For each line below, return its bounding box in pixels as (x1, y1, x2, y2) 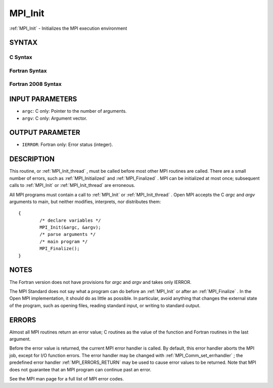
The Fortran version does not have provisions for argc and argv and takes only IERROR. (9, 279, 192, 285)
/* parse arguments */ (39, 231, 96, 237)
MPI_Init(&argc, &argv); (39, 225, 101, 230)
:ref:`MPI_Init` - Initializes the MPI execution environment (9, 25, 127, 31)
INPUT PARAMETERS (9, 95, 77, 104)
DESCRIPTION (9, 155, 55, 164)
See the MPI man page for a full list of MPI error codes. (9, 375, 124, 381)
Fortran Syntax (9, 67, 47, 74)
